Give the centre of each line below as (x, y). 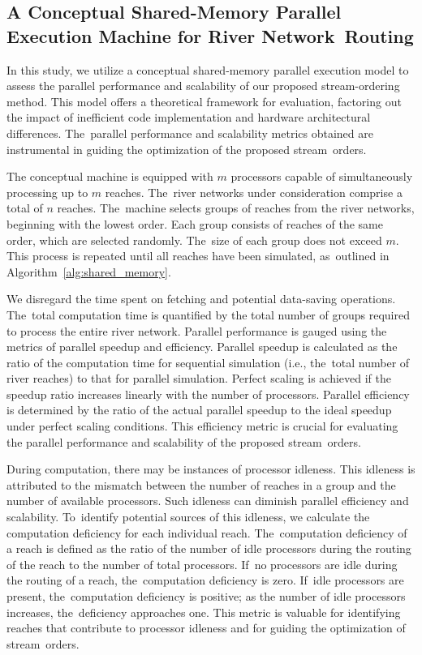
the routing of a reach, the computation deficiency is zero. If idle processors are (205, 580)
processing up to (47, 192)
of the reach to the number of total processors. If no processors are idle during (202, 564)
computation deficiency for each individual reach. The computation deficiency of (207, 532)
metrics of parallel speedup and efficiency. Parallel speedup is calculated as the (202, 347)
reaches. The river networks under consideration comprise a (254, 192)
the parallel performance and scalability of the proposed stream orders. (184, 441)
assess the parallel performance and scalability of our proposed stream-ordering (203, 86)
